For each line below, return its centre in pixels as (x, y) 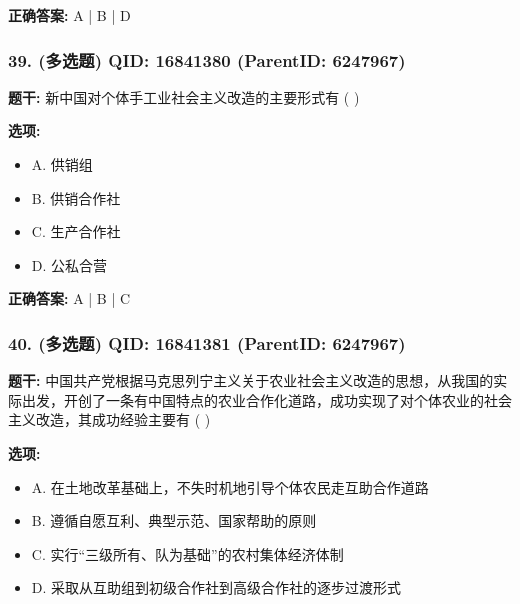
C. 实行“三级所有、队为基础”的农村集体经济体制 (187, 553)
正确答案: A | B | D (69, 15)
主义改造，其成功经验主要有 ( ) (109, 419)
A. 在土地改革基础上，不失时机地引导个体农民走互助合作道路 (230, 486)
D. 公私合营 (69, 264)
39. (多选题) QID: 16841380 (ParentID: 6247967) (207, 59)
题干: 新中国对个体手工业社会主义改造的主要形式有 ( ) (184, 96)
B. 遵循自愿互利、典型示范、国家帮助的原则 (174, 520)
